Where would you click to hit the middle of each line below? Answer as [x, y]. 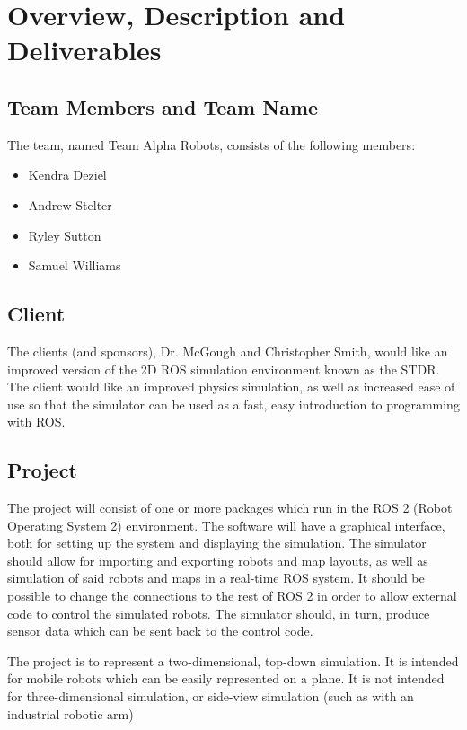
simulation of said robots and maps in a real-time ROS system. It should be [216, 578]
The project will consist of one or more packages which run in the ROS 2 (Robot [230, 508]
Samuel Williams [75, 265]
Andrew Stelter [70, 204]
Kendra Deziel [67, 175]
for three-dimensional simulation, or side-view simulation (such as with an [211, 696]
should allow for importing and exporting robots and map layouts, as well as [218, 560]
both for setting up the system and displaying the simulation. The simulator [217, 543]
